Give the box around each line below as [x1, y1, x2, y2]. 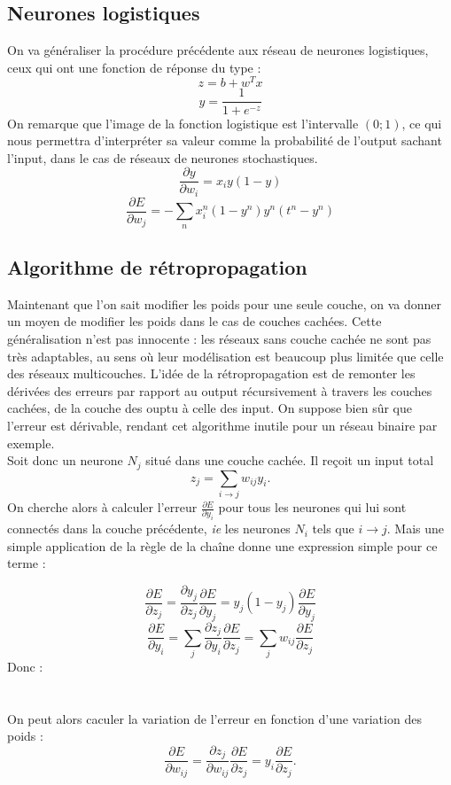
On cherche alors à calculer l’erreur [7, 498, 198, 517]
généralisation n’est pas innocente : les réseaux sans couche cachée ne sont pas [7, 330, 432, 348]
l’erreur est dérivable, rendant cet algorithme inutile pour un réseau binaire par [7, 416, 438, 435]
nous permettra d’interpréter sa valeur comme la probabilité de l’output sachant [7, 131, 442, 150]
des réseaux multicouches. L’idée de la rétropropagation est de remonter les [7, 364, 416, 383]
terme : [7, 554, 46, 572]
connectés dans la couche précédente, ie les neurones [7, 519, 291, 538]
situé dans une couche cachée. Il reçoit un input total [145, 451, 434, 470]
